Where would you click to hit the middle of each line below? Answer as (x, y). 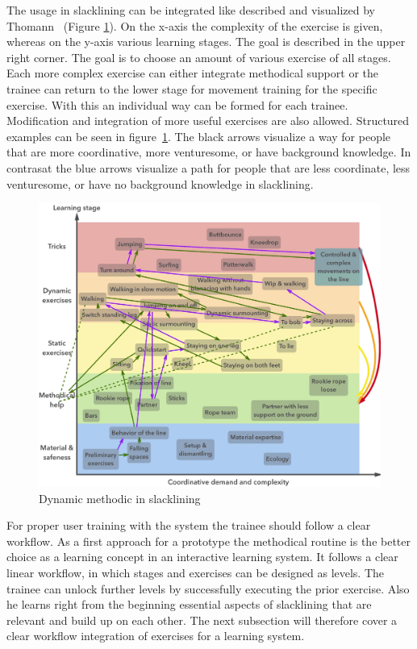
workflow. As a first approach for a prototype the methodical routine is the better (209, 541)
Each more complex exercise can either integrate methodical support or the (192, 73)
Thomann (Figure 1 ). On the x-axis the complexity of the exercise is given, (195, 25)
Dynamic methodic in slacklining (120, 498)
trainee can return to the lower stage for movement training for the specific (192, 88)
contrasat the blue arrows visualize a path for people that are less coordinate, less (208, 167)
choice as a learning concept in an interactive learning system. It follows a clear (202, 557)
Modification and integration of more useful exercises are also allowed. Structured (208, 121)
